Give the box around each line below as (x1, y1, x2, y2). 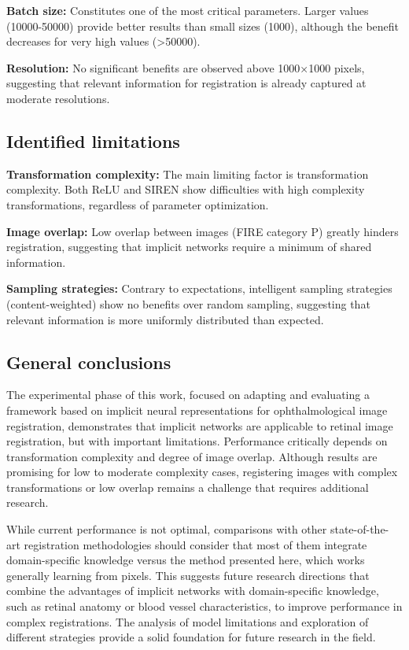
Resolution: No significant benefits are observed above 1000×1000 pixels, (6, 59, 365, 76)
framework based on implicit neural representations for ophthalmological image (6, 401, 388, 418)
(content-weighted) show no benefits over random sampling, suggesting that (6, 295, 370, 312)
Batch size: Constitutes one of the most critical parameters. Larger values (6, 2, 369, 18)
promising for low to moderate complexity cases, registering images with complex (6, 463, 398, 480)
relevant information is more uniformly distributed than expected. (6, 311, 324, 327)
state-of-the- (330, 521, 389, 537)
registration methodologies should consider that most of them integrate (24, 536, 367, 552)
